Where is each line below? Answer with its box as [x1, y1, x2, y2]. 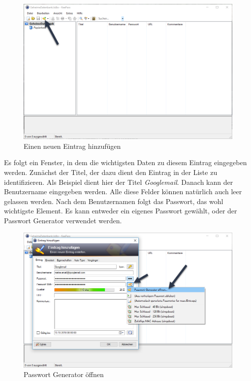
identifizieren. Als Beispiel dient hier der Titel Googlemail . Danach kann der [4, 176, 233, 187]
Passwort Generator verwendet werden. [4, 215, 122, 226]
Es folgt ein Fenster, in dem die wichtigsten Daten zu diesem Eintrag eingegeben [4, 157, 247, 168]
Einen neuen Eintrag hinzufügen [24, 140, 121, 151]
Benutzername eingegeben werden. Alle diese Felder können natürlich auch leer [4, 186, 242, 197]
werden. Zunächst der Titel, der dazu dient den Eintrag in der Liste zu [4, 167, 218, 177]
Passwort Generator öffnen [24, 369, 104, 380]
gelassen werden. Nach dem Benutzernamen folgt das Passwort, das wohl [4, 196, 223, 206]
